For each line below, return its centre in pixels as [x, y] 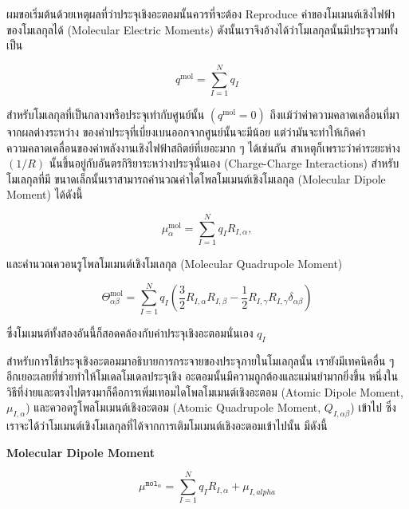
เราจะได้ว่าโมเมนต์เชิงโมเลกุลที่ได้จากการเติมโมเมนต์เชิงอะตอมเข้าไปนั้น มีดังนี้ [167, 426]
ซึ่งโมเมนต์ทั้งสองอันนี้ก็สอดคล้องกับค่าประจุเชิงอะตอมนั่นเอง [130, 332]
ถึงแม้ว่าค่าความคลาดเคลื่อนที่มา [334, 114]
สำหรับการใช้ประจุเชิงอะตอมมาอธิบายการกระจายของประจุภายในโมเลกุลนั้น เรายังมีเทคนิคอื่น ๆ [201, 360]
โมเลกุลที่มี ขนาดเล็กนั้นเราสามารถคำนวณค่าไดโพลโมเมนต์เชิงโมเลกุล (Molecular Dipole [196, 178]
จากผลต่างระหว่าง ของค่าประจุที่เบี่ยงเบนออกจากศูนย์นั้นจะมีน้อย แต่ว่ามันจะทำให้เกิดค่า [186, 131]
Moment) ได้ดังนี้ [45, 194]
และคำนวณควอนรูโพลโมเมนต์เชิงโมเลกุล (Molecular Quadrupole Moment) [175, 263]
